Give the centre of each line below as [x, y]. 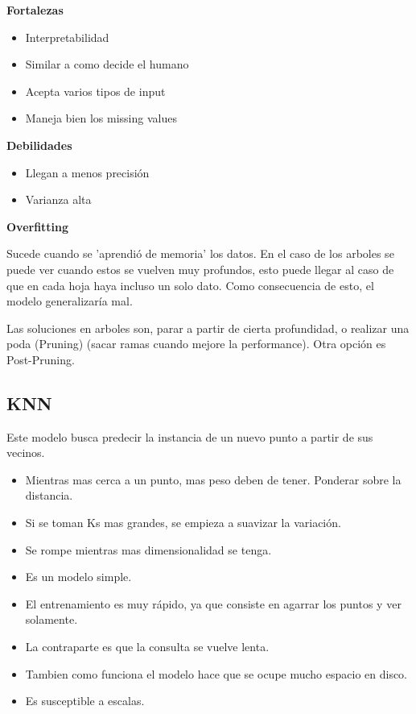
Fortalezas [35, 10]
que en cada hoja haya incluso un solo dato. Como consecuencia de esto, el [190, 285]
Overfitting [38, 226]
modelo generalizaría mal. [70, 301]
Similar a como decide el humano [107, 64]
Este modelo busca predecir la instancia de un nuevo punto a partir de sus [190, 436]
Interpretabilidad [67, 37]
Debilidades [39, 145]
